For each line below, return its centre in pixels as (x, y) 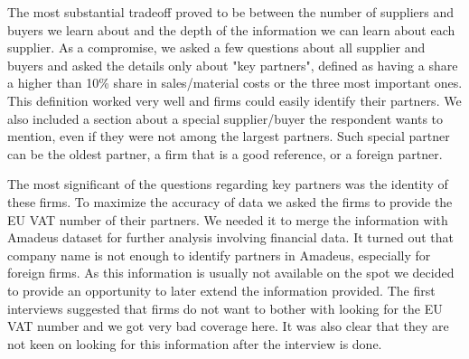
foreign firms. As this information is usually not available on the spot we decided (231, 273)
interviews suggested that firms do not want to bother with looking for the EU (225, 308)
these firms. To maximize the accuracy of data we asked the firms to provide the (230, 201)
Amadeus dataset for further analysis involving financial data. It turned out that (231, 237)
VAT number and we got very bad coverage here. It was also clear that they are (228, 326)
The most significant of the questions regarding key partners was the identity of (228, 184)
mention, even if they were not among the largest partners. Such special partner (229, 136)
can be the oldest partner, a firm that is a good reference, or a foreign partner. (225, 153)
